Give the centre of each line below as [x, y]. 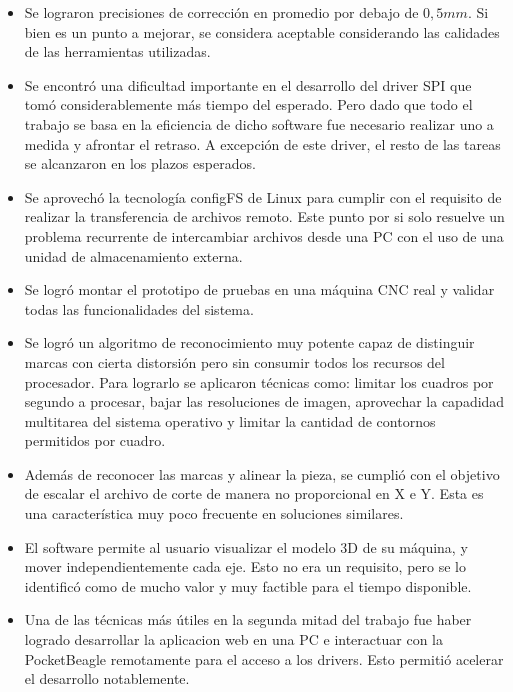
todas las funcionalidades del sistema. [139, 308]
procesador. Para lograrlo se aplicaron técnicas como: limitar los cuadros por [259, 381]
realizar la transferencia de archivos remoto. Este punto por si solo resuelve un [264, 216]
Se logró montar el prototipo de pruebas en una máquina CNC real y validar [259, 289]
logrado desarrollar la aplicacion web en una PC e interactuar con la [233, 639]
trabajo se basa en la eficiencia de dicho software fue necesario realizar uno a [259, 123]
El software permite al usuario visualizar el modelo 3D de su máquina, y [246, 546]
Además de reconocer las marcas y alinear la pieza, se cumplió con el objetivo [262, 473]
